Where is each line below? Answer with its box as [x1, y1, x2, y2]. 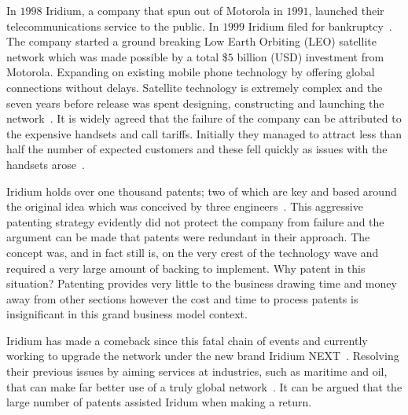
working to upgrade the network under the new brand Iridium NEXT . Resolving [6, 347, 399, 364]
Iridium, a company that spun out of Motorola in [46, 2, 283, 18]
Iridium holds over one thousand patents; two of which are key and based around [6, 182, 397, 199]
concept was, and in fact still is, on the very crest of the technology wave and [6, 244, 379, 260]
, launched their [308, 2, 384, 18]
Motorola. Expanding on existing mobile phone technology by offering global [6, 64, 375, 80]
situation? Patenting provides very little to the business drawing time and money [6, 275, 397, 292]
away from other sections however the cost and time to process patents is [6, 290, 358, 307]
